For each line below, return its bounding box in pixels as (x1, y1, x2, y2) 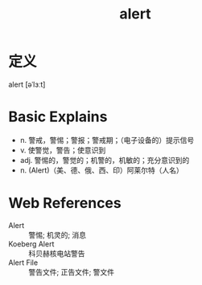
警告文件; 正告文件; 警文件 (28, 267, 115, 277)
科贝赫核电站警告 (28, 248, 85, 258)
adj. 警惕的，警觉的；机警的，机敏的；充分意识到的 (19, 155, 190, 165)
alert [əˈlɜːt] (8, 79, 46, 89)
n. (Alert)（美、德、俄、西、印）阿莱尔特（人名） (19, 165, 183, 175)
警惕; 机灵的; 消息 (28, 230, 87, 239)
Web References (8, 194, 122, 213)
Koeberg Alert (8, 238, 55, 249)
